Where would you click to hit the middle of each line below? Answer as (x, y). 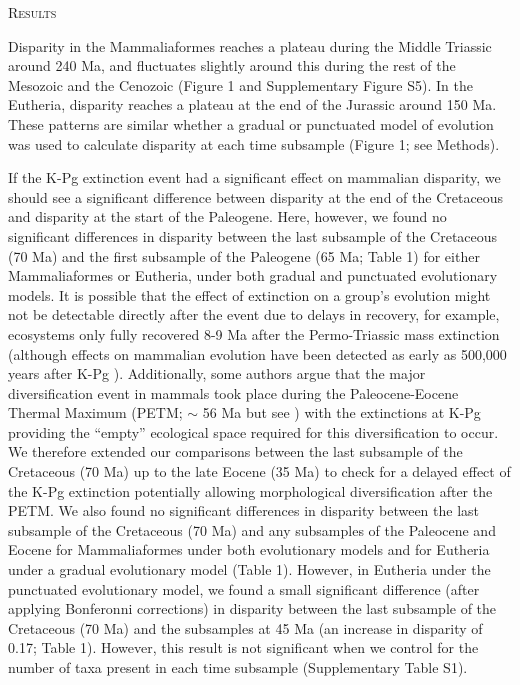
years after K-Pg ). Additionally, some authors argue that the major (217, 373)
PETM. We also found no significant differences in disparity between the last (244, 510)
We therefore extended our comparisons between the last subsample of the (235, 451)
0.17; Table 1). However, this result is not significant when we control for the (243, 647)
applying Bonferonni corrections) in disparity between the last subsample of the (252, 608)
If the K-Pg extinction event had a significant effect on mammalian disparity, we (254, 177)
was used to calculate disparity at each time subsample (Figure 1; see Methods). (254, 143)
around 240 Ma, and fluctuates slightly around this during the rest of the (232, 65)
